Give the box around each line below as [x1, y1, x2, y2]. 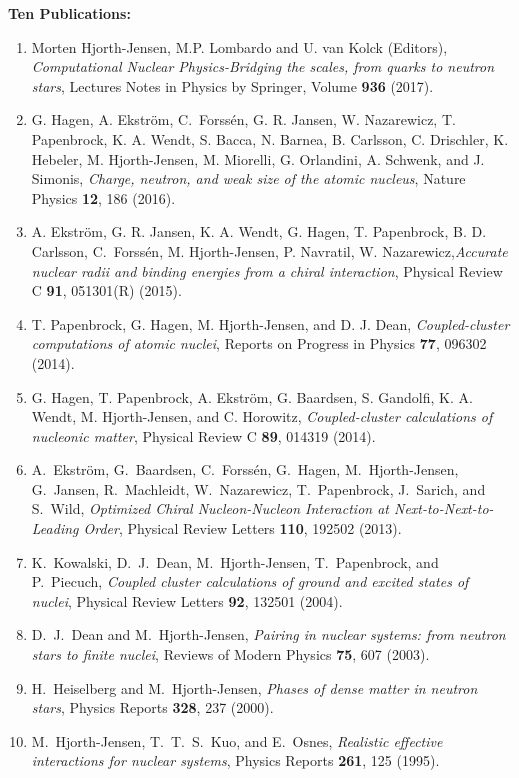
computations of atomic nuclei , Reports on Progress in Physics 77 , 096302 [31, 333, 487, 354]
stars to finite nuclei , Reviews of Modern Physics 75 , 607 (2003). [31, 644, 430, 665]
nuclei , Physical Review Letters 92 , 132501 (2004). [31, 590, 343, 611]
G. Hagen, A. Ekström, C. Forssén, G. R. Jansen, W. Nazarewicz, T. [31, 109, 456, 130]
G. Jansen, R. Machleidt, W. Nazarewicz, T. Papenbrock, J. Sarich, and [31, 478, 486, 499]
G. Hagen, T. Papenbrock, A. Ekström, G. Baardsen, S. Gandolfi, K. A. [31, 386, 473, 407]
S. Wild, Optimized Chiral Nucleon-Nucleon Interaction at [31, 498, 389, 519]
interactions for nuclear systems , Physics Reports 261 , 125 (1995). [31, 750, 440, 771]
